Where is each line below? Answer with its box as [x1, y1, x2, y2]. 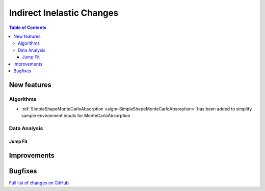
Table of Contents [9, 25, 47, 30]
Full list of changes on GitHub [9, 180, 69, 186]
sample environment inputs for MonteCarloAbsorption [21, 113, 131, 119]
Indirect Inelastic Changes [9, 7, 119, 18]
